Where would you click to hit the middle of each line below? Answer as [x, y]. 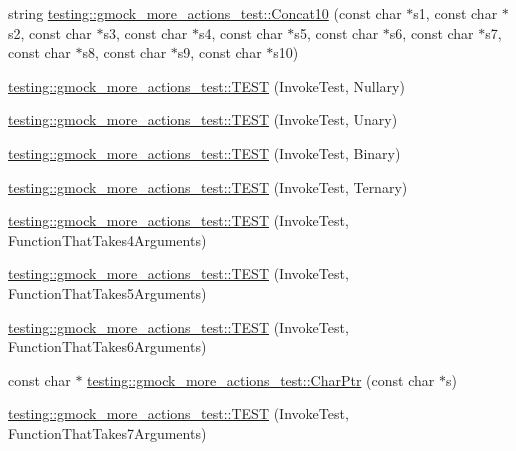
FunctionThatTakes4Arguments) [107, 239]
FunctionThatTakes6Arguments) [107, 346]
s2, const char [50, 32]
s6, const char [431, 32]
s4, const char [240, 32]
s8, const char [124, 52]
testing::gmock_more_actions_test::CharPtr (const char [261, 379]
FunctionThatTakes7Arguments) [107, 432]
